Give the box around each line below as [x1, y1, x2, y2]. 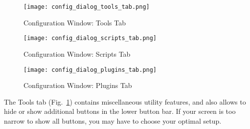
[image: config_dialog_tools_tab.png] [23, 3, 150, 10]
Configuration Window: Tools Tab [23, 17, 126, 27]
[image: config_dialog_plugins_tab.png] [23, 66, 157, 73]
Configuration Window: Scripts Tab [23, 48, 131, 59]
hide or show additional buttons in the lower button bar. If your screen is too [4, 106, 236, 116]
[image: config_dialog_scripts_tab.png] [23, 35, 157, 42]
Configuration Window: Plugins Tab [23, 80, 132, 90]
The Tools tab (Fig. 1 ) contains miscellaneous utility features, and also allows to [4, 96, 246, 107]
